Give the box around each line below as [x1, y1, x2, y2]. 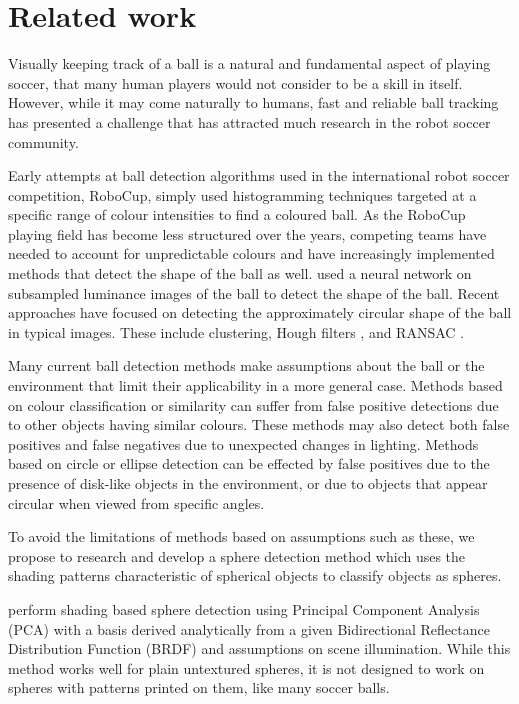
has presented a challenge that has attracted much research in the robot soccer [8, 111, 491, 132]
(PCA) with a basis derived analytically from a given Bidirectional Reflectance [8, 618, 490, 639]
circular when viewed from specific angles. [8, 492, 265, 513]
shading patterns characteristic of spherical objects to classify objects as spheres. [8, 565, 502, 586]
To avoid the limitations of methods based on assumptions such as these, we [8, 526, 475, 547]
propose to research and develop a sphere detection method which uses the [8, 545, 466, 566]
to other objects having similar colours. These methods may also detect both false [8, 414, 510, 435]
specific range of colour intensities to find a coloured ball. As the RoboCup [8, 204, 466, 225]
